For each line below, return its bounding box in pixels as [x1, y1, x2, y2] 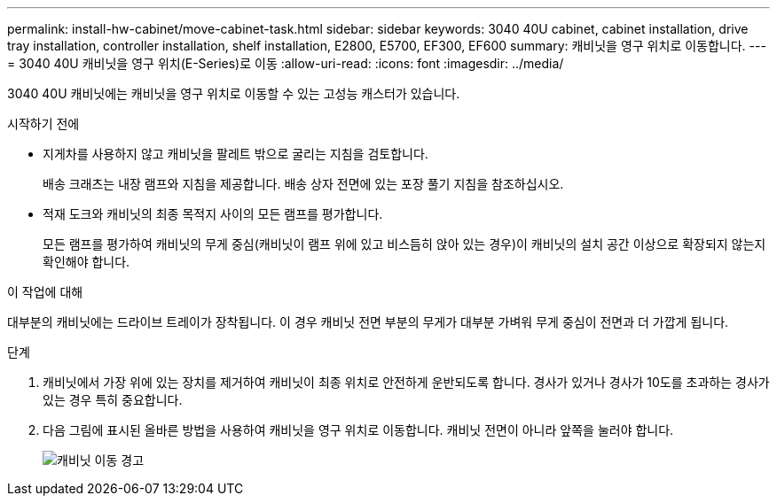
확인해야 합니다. [43, 254, 130, 269]
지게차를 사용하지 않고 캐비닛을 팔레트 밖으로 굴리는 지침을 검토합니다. [43, 146, 428, 161]
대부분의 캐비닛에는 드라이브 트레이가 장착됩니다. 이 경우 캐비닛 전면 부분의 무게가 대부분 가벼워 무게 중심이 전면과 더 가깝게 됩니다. [7, 314, 729, 329]
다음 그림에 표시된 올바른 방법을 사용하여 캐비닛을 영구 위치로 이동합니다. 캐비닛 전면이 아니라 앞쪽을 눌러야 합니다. [43, 422, 674, 437]
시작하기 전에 [7, 116, 80, 131]
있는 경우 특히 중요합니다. [43, 392, 183, 407]
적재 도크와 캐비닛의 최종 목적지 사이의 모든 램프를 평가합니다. [43, 206, 383, 221]
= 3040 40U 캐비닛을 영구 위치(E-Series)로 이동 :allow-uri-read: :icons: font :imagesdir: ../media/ [7, 56, 564, 71]
